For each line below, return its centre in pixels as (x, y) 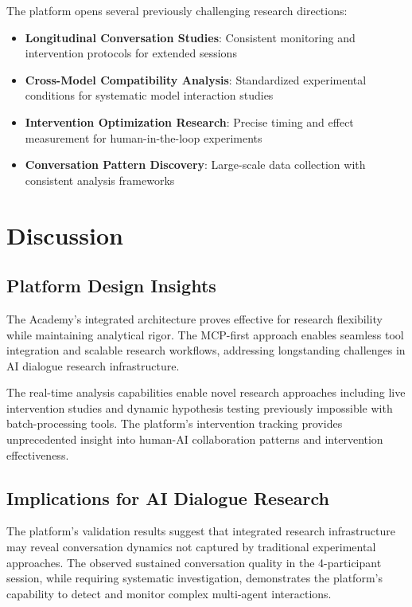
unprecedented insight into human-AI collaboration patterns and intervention (195, 439)
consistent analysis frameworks (100, 180)
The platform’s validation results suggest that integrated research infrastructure (201, 531)
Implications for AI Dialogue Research (168, 497)
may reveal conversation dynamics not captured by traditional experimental (191, 547)
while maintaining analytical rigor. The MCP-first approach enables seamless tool (205, 334)
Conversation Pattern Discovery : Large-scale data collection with (195, 164)
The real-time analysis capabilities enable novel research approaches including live (206, 392)
